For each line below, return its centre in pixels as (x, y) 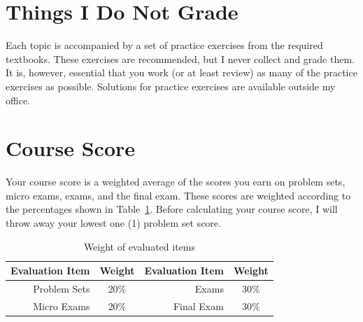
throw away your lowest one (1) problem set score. (113, 223)
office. (18, 100)
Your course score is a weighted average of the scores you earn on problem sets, (176, 182)
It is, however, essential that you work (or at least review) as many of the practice (181, 72)
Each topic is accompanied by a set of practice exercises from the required (164, 45)
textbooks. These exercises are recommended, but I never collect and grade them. (180, 58)
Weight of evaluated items (139, 246)
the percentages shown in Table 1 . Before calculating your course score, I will (172, 209)
